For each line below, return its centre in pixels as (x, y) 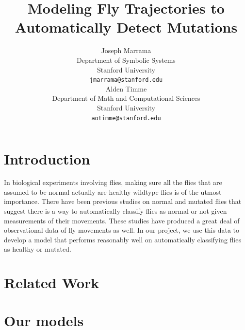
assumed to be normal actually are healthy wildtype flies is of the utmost (113, 192)
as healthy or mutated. (38, 249)
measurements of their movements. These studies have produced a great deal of (122, 220)
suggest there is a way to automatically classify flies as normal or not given (115, 211)
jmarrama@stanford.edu (126, 80)
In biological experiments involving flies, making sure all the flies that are (113, 182)
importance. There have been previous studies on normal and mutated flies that (123, 201)
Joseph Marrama (126, 50)
